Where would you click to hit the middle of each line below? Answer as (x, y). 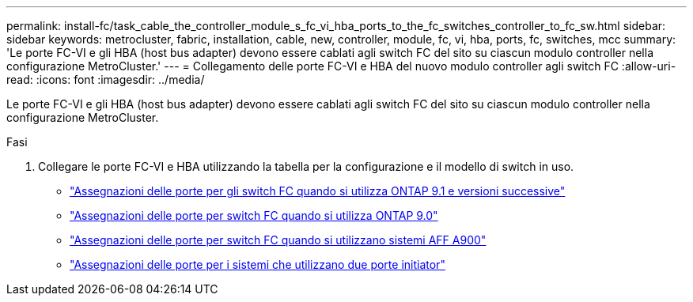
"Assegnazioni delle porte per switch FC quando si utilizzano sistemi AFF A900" (278, 240)
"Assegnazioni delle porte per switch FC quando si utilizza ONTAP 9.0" (254, 215)
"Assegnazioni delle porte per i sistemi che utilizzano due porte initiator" (258, 264)
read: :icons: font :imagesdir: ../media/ (106, 79)
